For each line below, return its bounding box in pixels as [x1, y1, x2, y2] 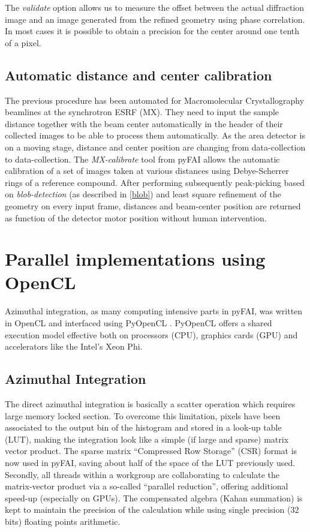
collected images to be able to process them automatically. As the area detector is [5, 129, 305, 142]
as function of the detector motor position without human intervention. [5, 211, 267, 224]
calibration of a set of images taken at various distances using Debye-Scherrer [5, 164, 289, 177]
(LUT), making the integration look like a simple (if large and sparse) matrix [5, 432, 289, 445]
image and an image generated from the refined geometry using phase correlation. [5, 13, 305, 25]
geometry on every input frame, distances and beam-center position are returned [5, 199, 301, 212]
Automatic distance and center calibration [5, 65, 272, 84]
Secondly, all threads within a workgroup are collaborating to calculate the [5, 468, 280, 480]
